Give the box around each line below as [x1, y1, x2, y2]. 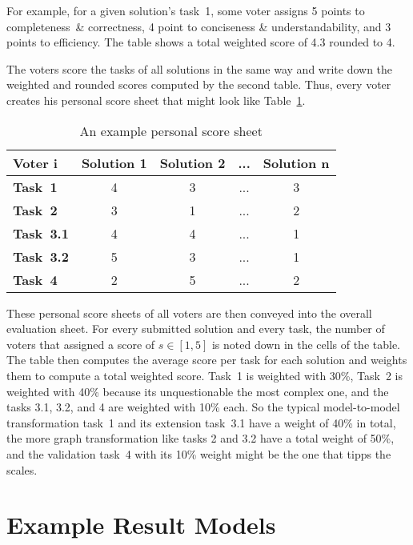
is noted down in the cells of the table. [211, 335, 401, 352]
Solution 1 [81, 153, 147, 172]
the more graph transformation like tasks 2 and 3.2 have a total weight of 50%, [6, 430, 395, 447]
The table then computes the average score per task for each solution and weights [6, 351, 407, 368]
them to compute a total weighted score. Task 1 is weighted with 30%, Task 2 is [6, 367, 403, 383]
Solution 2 [159, 153, 226, 172]
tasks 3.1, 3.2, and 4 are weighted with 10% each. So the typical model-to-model [6, 399, 400, 415]
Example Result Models [6, 508, 276, 541]
